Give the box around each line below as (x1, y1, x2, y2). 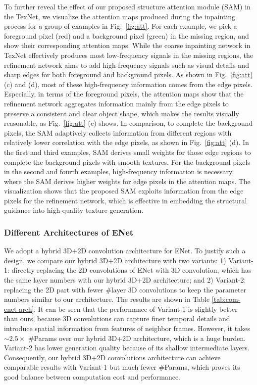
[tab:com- (211, 294, 241, 304)
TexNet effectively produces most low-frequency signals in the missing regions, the (4, 49, 254, 60)
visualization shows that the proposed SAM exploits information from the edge (4, 186, 244, 196)
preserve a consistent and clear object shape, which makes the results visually (4, 108, 239, 118)
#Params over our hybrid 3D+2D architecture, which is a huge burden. (28, 333, 246, 343)
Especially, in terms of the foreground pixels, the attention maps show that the (4, 89, 244, 99)
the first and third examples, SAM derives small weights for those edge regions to (4, 146, 251, 157)
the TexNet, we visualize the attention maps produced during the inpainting (4, 11, 235, 21)
